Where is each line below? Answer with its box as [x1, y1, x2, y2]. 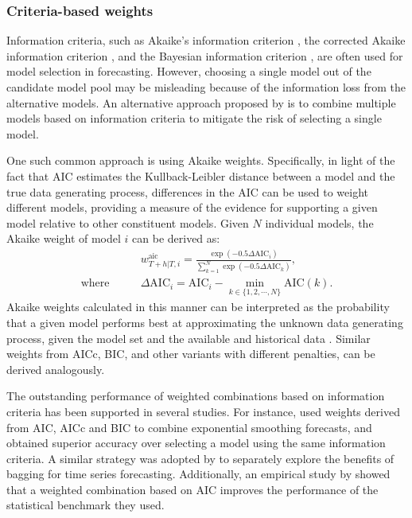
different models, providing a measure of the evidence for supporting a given [6, 199, 378, 216]
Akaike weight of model [6, 230, 121, 247]
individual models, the [265, 214, 374, 231]
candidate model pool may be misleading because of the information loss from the [6, 79, 406, 95]
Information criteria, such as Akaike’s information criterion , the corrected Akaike [6, 32, 406, 49]
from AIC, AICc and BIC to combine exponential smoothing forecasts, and [6, 419, 372, 435]
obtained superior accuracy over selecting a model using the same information [6, 434, 386, 451]
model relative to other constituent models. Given [6, 214, 249, 231]
